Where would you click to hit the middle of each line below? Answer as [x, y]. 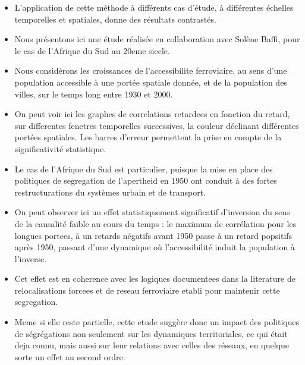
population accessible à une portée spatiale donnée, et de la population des [151, 82]
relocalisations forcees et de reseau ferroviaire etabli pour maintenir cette [147, 290]
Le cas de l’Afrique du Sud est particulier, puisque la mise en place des [144, 169]
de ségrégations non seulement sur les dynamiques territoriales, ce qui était [151, 333]
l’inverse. [31, 258]
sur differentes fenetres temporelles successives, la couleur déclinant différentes [157, 125]
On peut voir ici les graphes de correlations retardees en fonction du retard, [152, 114]
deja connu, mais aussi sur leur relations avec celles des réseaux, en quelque [152, 345]
